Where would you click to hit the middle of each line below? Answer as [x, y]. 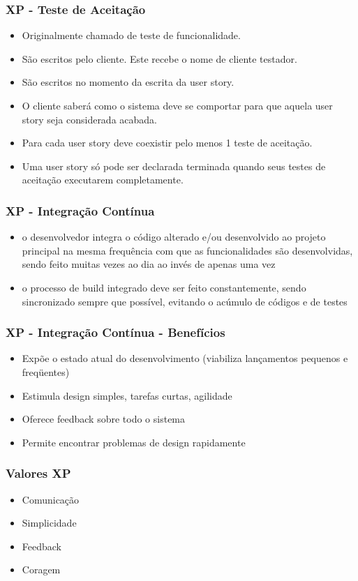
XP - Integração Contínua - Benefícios [115, 332]
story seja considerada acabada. [89, 119]
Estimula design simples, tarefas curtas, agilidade [127, 395]
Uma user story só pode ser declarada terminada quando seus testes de [174, 166]
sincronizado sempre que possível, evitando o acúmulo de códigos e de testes [185, 301]
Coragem [41, 569]
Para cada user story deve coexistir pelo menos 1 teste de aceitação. [167, 143]
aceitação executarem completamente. [103, 180]
